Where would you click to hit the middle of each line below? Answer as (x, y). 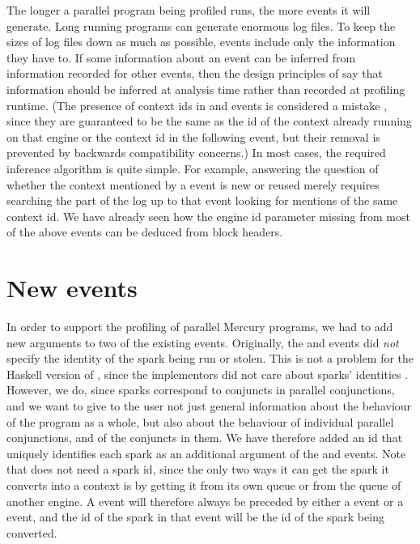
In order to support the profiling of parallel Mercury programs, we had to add (200, 327)
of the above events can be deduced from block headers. (145, 232)
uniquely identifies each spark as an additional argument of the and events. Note (206, 453)
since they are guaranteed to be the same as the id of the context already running (209, 121)
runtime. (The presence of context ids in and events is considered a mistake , (197, 105)
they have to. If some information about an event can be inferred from (181, 57)
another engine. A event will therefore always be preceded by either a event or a (205, 501)
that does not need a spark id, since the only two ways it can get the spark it (198, 469)
